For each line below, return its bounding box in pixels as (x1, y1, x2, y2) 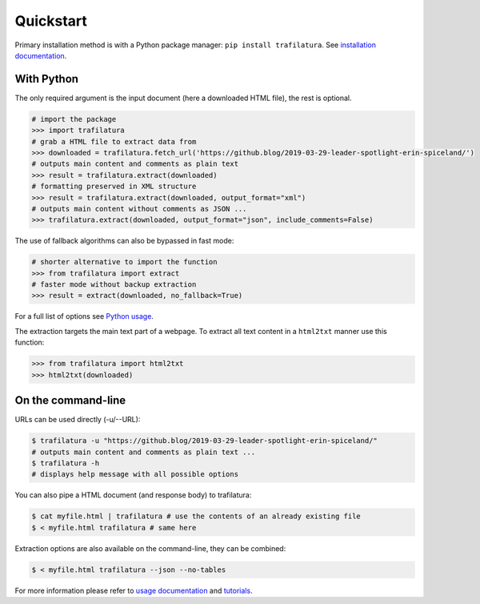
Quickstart (14, 12, 88, 30)
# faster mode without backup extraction (31, 280, 197, 289)
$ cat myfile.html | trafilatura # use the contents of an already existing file (31, 512, 362, 521)
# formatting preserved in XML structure (31, 182, 197, 191)
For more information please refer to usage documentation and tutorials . (14, 586, 253, 595)
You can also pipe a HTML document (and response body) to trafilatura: (14, 490, 252, 500)
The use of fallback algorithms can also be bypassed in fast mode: (14, 236, 234, 246)
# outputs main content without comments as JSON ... (31, 204, 247, 213)
